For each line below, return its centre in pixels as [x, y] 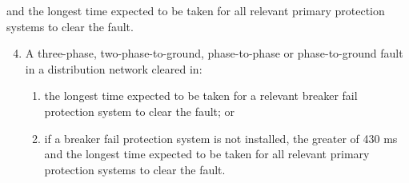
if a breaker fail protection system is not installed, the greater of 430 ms [221, 138]
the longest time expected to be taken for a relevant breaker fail [201, 95]
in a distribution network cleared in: [114, 68]
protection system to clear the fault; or [140, 111]
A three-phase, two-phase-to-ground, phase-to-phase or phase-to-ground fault [214, 53]
